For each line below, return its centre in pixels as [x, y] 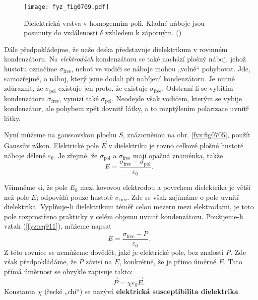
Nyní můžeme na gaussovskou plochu [60, 135]
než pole [17, 197]
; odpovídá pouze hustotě [75, 197]
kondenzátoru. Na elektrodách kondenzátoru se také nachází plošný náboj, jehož [125, 59]
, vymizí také [79, 98]
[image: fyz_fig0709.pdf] [66, 7]
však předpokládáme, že [40, 262]
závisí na [99, 262]
